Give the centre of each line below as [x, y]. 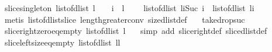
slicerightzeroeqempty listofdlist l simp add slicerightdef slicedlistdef [136, 31]
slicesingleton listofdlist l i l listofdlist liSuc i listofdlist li [129, 8]
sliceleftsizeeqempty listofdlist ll [62, 42]
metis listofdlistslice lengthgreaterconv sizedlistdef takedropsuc [125, 19]
